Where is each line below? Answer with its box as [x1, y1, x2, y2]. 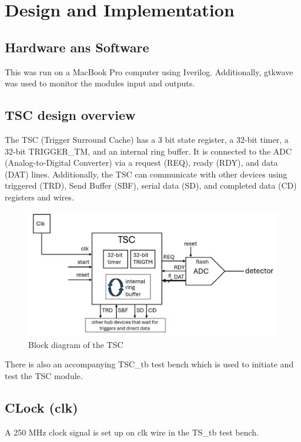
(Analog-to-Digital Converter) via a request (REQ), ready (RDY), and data [5, 156, 278, 169]
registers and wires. [5, 190, 74, 203]
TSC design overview [5, 106, 136, 124]
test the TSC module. [5, 369, 83, 381]
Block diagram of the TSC [28, 338, 123, 350]
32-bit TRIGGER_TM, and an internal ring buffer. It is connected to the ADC [5, 145, 292, 157]
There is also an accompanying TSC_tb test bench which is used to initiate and [5, 358, 294, 370]
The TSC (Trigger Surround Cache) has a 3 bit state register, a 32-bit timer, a [5, 133, 289, 145]
